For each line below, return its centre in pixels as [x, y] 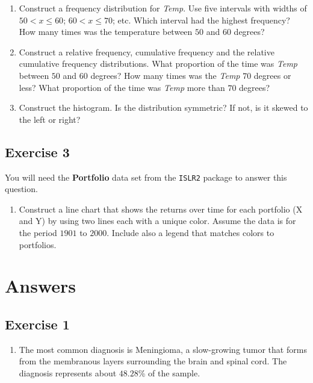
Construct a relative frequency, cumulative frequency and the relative [147, 51]
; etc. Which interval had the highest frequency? [201, 20]
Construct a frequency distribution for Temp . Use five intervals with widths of [163, 8]
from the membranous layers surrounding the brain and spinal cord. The [153, 361]
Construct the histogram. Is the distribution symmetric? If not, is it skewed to [163, 107]
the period [38, 232]
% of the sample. [169, 372]
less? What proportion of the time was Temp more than [122, 87]
